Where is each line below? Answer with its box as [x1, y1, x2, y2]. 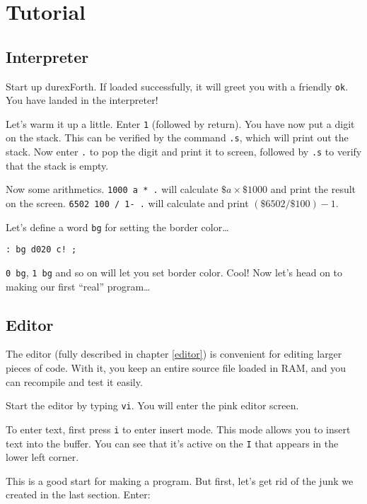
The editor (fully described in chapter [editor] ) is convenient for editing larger [6, 346, 342, 361]
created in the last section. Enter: [6, 487, 151, 502]
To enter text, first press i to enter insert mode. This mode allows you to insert [6, 421, 351, 436]
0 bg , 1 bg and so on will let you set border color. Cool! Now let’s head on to [6, 265, 343, 280]
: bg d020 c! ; [6, 245, 77, 255]
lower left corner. [6, 450, 79, 464]
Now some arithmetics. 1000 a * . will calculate [6, 182, 219, 197]
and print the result [270, 182, 356, 197]
